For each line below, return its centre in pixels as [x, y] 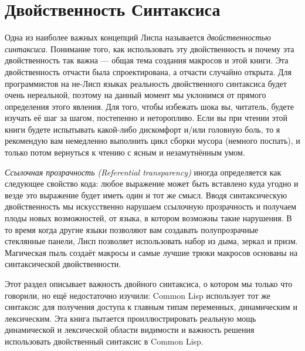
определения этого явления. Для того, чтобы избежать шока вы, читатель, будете [149, 106]
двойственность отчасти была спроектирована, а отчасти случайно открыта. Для [148, 71]
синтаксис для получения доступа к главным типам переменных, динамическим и [151, 307]
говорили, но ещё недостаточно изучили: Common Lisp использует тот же [138, 295]
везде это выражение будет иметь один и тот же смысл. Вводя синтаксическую [146, 195]
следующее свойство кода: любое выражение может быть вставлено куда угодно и [152, 183]
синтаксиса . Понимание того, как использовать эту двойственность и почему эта [150, 48]
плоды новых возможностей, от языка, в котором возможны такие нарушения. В [148, 218]
